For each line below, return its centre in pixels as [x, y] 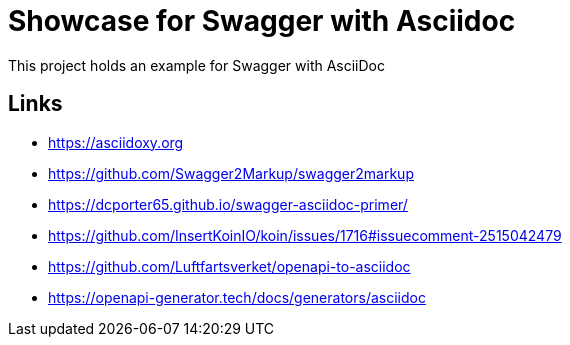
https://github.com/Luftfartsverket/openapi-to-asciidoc [229, 266]
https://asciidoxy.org [116, 142]
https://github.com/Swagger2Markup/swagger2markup [231, 173]
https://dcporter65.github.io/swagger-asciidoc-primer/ [228, 204]
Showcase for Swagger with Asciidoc [262, 21]
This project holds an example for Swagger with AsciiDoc [197, 65]
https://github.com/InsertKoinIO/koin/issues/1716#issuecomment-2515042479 [305, 235]
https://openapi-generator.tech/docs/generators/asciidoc [237, 297]
